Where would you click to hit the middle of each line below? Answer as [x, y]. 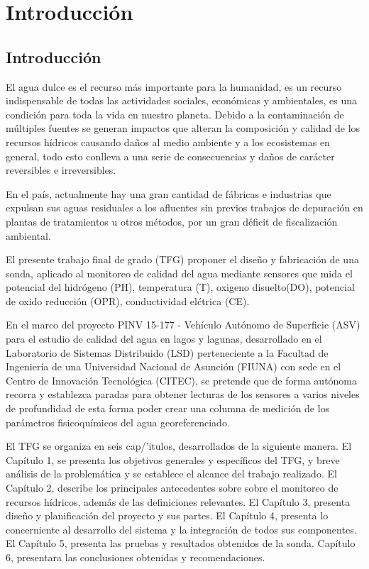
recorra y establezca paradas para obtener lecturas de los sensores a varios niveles [183, 394]
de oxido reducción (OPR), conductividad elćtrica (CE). [128, 300]
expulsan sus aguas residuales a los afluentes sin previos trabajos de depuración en [184, 208]
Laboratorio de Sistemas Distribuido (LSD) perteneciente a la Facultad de [167, 352]
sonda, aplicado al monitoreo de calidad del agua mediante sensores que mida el [179, 273]
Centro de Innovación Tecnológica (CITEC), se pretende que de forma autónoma [182, 380]
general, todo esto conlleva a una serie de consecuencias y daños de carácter [170, 156]
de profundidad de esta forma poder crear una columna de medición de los [168, 408]
